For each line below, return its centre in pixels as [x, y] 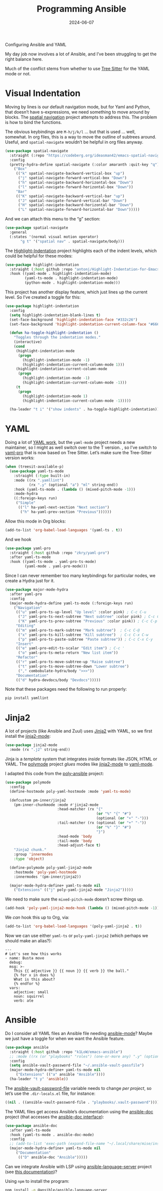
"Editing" [26, 626]
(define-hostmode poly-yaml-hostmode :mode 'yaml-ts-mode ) [70, 791]
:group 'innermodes [33, 854]
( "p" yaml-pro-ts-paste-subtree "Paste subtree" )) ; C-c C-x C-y [85, 639]
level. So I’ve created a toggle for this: [43, 297]
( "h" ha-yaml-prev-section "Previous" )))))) [66, 512]
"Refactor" [27, 657]
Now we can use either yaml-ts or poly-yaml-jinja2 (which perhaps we [77, 936]
